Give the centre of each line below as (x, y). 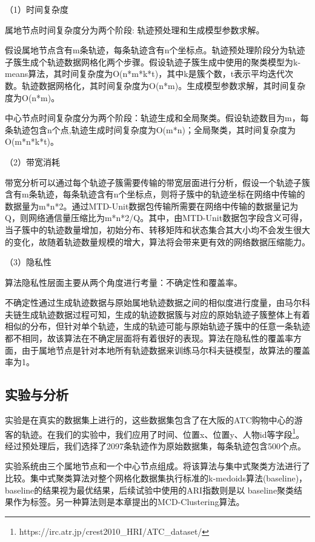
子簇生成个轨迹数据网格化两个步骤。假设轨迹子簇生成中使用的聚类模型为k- (153, 61)
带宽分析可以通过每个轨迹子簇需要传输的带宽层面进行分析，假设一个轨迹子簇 (157, 182)
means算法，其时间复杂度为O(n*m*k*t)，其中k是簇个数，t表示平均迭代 (145, 74)
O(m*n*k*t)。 (32, 141)
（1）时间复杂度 (37, 9)
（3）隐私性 (28, 262)
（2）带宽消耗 (32, 161)
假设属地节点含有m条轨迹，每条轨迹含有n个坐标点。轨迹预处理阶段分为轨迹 (155, 50)
